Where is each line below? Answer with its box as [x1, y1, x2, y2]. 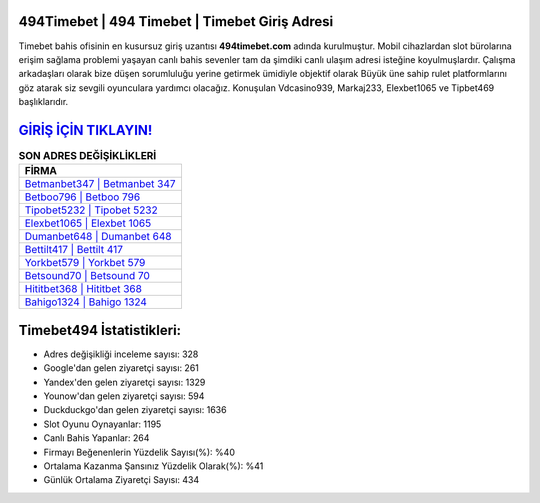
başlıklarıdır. [18, 96, 69, 108]
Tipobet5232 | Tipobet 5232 [24, 203, 159, 217]
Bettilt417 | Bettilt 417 [24, 243, 124, 257]
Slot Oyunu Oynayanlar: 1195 [43, 418, 162, 430]
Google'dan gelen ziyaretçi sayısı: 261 [43, 362, 200, 374]
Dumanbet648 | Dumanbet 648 [24, 230, 172, 244]
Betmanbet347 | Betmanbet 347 [24, 177, 176, 191]
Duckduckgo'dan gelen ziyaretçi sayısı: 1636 [43, 404, 227, 416]
